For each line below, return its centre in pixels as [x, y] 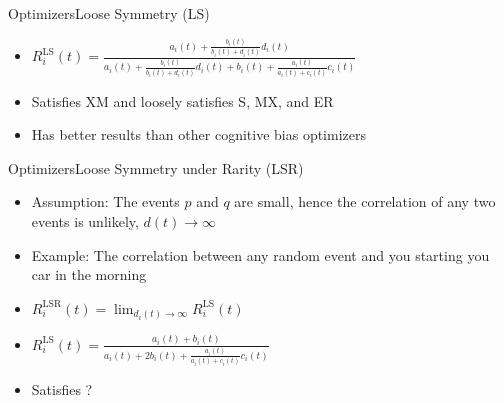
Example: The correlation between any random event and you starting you [260, 254]
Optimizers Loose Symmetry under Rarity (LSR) [156, 167]
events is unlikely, [85, 220]
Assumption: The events [105, 201]
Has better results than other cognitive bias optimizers [198, 134]
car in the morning [89, 274]
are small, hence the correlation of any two [365, 201]
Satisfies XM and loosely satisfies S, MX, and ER [182, 100]
